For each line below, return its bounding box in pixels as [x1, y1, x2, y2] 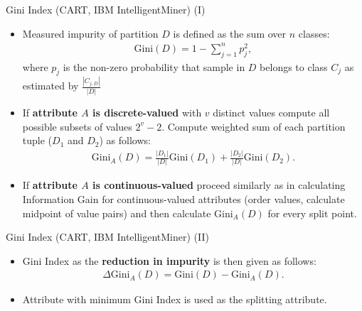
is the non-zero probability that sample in [63, 59, 245, 74]
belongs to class [260, 59, 328, 74]
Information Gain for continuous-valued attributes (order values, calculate [22, 191, 345, 206]
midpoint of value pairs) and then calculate [22, 205, 211, 220]
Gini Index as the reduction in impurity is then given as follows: [22, 253, 316, 268]
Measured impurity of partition [22, 26, 159, 40]
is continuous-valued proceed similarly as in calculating [92, 178, 346, 192]
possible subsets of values [22, 119, 132, 133]
